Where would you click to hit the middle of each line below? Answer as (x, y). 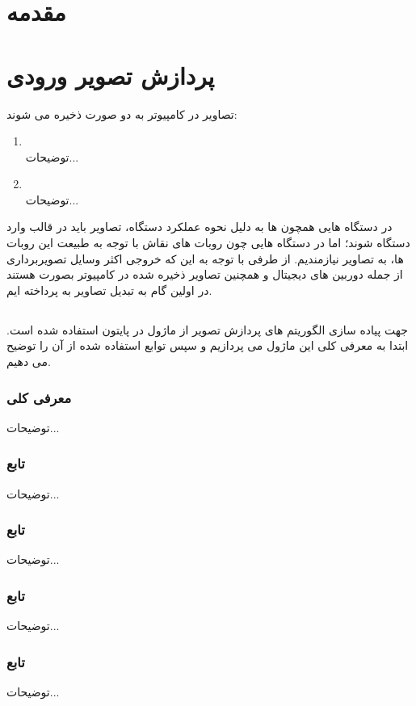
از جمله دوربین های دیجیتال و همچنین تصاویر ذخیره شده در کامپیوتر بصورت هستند (205, 274)
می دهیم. (29, 361)
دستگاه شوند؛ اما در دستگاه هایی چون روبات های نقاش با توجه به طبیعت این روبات (208, 243)
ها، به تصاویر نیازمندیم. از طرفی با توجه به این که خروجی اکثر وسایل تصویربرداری (205, 258)
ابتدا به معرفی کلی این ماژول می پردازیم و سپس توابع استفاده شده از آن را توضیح (208, 345)
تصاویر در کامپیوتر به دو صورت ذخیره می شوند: (122, 113)
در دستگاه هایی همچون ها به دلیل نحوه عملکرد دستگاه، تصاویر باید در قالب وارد (200, 227)
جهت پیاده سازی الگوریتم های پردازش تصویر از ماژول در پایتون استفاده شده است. (207, 329)
